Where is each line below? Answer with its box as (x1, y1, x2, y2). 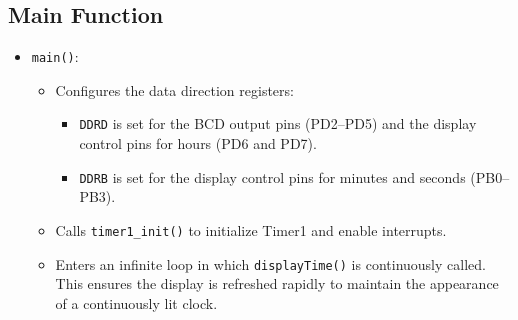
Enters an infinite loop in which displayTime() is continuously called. (55, 253, 486, 274)
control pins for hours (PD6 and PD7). (79, 133, 317, 154)
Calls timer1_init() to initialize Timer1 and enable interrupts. (55, 219, 447, 240)
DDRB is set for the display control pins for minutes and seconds (79, 166, 466, 187)
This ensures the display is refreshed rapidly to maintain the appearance (55, 273, 499, 294)
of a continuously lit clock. (55, 292, 218, 313)
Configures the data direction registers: (55, 79, 294, 100)
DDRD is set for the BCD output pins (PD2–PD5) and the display (79, 113, 477, 134)
